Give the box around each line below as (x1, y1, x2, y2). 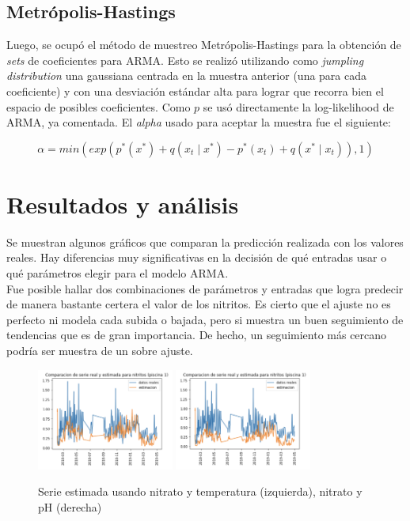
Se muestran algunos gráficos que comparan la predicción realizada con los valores (6, 233, 404, 250)
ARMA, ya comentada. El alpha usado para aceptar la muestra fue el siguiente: (6, 114, 391, 130)
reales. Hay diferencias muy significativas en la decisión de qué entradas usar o (6, 249, 387, 266)
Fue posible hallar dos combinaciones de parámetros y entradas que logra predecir (6, 280, 404, 296)
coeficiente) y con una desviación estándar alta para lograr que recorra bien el (6, 82, 384, 99)
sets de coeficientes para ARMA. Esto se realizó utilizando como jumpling (6, 51, 364, 68)
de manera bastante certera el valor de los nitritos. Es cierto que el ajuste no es (6, 296, 391, 312)
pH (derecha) (38, 498, 102, 515)
